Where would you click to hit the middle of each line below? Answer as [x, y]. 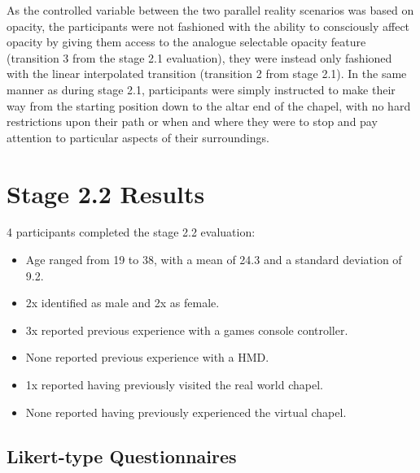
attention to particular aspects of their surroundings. [138, 137]
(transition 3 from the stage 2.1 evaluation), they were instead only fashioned [199, 57]
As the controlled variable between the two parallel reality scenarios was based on [210, 10]
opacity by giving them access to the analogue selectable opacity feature [186, 42]
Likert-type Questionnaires [122, 456]
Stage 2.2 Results [106, 193]
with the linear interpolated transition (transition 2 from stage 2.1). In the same [207, 74]
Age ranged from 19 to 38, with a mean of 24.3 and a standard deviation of [214, 260]
